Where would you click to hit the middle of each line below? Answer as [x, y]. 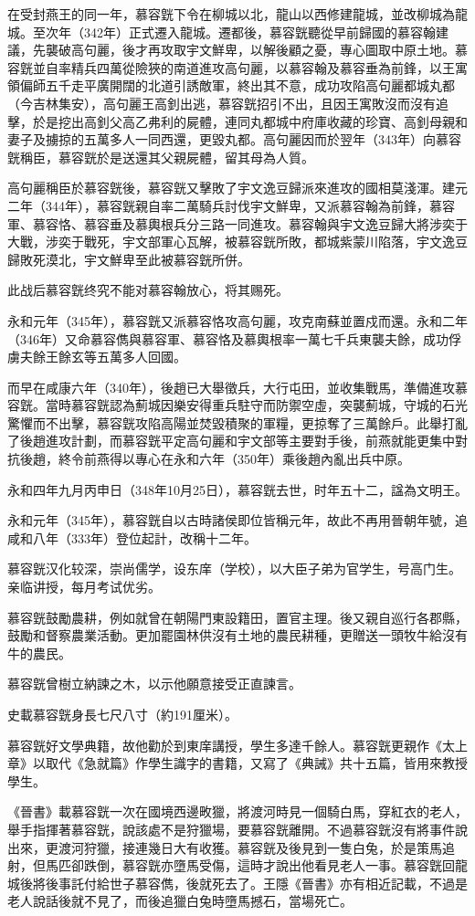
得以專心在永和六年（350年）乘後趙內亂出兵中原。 [259, 459]
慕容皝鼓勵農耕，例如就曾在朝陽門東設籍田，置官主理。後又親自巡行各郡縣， [237, 617]
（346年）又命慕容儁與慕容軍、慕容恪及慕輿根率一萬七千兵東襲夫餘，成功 [228, 338]
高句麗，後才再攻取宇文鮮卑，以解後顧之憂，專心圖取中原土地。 [263, 50]
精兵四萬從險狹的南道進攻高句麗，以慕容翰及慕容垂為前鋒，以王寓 [269, 67]
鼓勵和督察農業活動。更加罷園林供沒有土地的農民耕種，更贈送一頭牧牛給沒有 [237, 635]
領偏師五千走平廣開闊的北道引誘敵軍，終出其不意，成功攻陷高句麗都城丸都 [231, 85]
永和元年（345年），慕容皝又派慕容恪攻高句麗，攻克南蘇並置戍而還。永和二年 [237, 320]
